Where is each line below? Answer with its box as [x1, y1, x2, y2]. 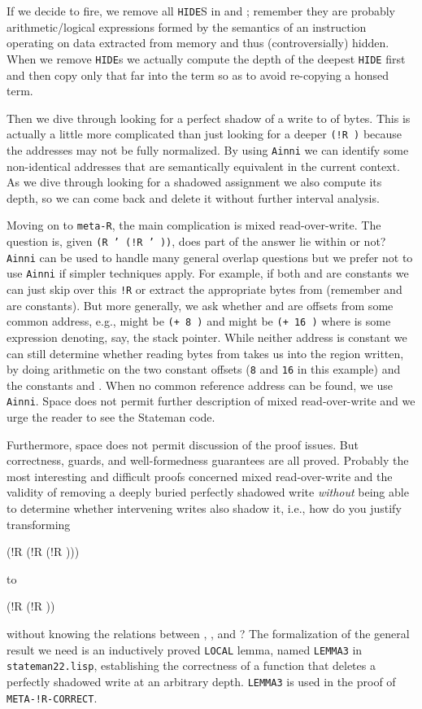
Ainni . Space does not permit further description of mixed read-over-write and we [7, 392, 415, 409]
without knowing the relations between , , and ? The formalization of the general [7, 624, 410, 641]
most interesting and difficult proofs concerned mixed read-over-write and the [7, 467, 393, 484]
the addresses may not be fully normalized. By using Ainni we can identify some [7, 141, 409, 158]
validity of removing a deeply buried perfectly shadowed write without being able [7, 484, 409, 501]
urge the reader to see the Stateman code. [7, 409, 215, 425]
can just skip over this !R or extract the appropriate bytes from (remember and [7, 281, 402, 297]
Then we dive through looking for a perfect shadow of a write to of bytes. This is [7, 109, 411, 126]
